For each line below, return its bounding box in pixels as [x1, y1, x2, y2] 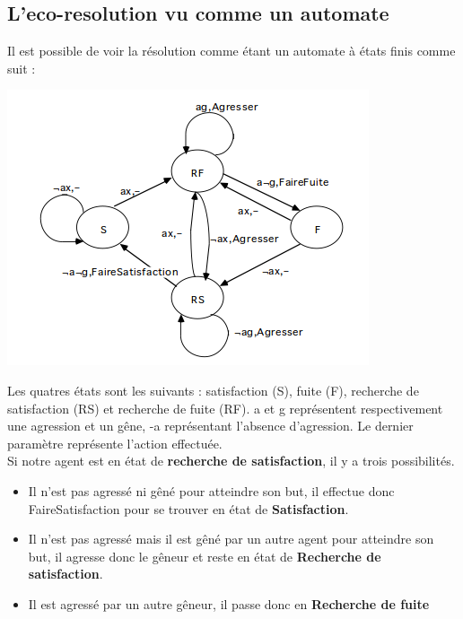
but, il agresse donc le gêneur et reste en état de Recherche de [28, 546, 381, 565]
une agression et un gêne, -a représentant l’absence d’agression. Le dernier [7, 416, 414, 435]
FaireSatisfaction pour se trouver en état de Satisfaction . [28, 499, 349, 518]
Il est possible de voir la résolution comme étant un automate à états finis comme [7, 41, 456, 60]
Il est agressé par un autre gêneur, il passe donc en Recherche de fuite [28, 594, 430, 613]
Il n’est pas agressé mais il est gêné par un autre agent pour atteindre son [28, 529, 434, 548]
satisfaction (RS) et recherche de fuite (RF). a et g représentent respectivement [7, 398, 443, 417]
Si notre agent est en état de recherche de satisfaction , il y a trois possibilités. [7, 451, 455, 470]
